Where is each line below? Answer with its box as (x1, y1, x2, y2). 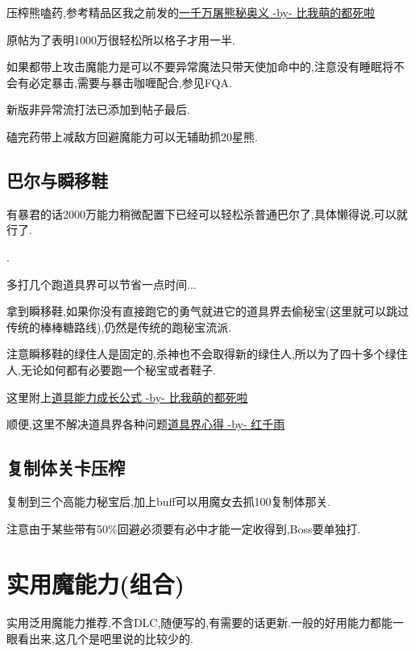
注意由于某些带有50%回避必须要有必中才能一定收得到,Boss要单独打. (6, 520, 361, 537)
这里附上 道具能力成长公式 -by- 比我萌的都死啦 (6, 388, 248, 405)
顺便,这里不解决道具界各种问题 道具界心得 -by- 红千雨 (6, 416, 285, 433)
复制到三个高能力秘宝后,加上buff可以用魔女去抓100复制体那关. (6, 492, 331, 509)
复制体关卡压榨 (6, 455, 125, 480)
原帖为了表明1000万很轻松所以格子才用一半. (6, 31, 235, 48)
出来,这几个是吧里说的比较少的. (28, 629, 193, 646)
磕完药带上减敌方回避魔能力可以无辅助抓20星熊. (6, 127, 258, 144)
